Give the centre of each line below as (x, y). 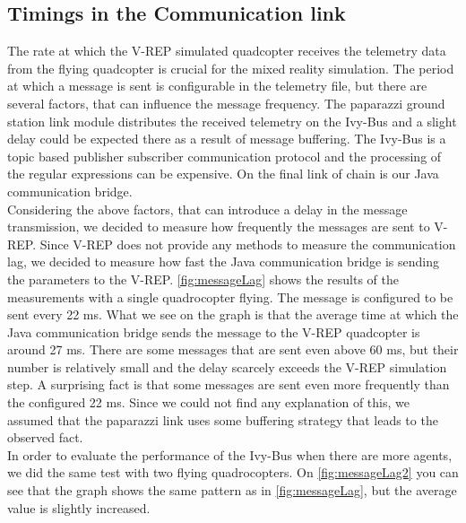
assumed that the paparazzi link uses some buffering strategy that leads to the (223, 419)
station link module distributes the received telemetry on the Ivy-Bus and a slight (232, 121)
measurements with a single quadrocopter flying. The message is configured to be (230, 296)
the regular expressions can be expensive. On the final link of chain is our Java (223, 174)
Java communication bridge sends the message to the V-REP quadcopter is (214, 331)
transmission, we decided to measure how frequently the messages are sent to (219, 227)
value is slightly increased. (79, 507)
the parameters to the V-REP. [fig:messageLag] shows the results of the (203, 279)
